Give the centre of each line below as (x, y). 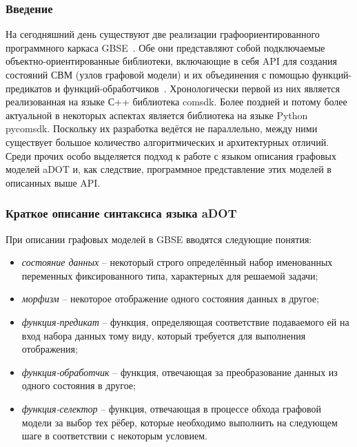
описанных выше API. (53, 182)
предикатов (29, 88)
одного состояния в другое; (79, 385)
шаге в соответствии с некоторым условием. (114, 436)
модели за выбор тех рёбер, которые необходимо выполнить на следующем (180, 422)
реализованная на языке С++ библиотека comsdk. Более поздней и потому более (176, 102)
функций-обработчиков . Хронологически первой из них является (201, 88)
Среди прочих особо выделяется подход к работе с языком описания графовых (171, 155)
